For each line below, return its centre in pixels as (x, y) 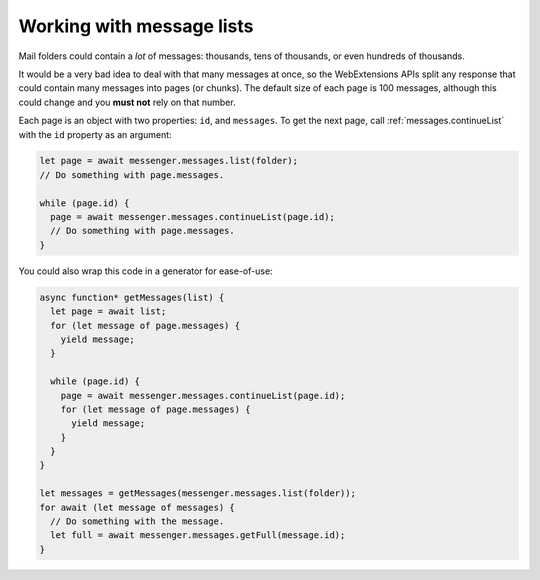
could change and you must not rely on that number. (127, 102)
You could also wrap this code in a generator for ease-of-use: (146, 271)
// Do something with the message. (137, 521)
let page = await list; (108, 311)
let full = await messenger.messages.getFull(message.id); (198, 535)
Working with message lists (136, 26)
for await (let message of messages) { (137, 507)
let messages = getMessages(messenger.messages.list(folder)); (198, 493)
